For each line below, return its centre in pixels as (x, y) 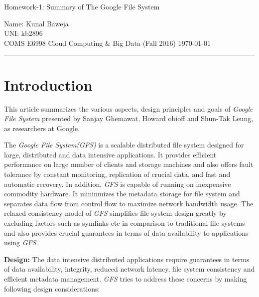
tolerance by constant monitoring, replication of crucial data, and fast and (117, 174)
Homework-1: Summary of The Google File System (82, 6)
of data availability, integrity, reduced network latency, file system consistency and (129, 269)
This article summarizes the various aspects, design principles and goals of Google (129, 108)
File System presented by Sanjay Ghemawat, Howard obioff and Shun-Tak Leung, (129, 118)
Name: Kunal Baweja (36, 23)
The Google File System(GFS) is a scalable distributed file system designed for (124, 145)
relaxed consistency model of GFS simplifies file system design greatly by (115, 213)
